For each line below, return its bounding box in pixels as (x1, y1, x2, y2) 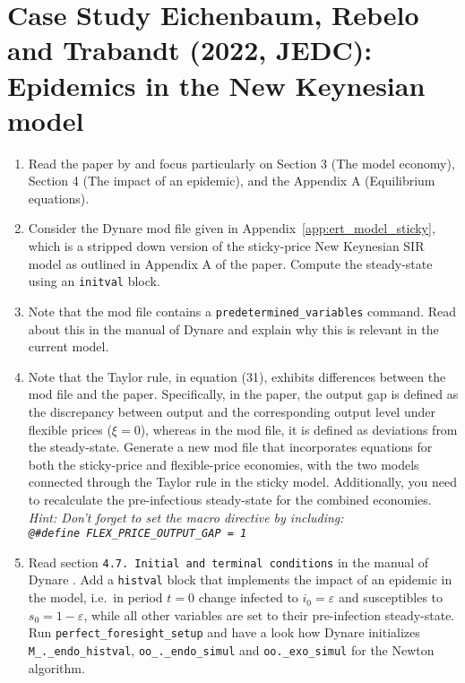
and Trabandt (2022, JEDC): (7, 31, 373, 68)
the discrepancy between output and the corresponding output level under (28, 402, 435, 420)
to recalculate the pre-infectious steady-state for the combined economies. (28, 489, 432, 508)
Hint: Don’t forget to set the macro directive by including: (28, 507, 344, 526)
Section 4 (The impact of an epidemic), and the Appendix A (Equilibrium (28, 171, 435, 190)
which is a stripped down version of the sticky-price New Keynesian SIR (28, 237, 425, 255)
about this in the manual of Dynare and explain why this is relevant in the (28, 319, 439, 338)
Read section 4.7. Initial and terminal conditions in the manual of (28, 552, 429, 571)
